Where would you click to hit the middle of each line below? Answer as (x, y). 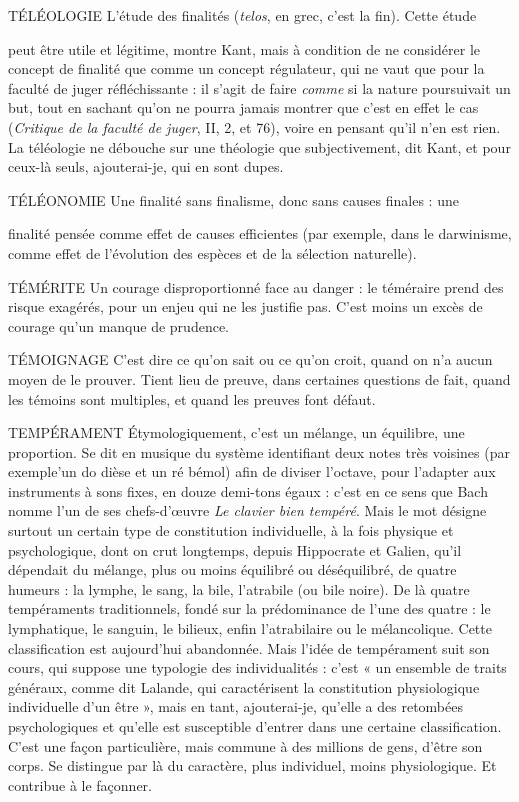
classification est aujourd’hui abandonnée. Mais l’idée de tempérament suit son (249, 647)
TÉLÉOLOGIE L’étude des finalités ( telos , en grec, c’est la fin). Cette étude (242, 15)
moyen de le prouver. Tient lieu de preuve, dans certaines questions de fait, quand (259, 378)
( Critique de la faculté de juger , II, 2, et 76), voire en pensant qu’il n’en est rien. (254, 126)
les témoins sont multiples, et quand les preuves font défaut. (192, 398)
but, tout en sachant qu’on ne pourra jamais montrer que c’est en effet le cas (243, 107)
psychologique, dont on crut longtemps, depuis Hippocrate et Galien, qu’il (235, 549)
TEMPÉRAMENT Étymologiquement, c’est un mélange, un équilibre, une (236, 432)
